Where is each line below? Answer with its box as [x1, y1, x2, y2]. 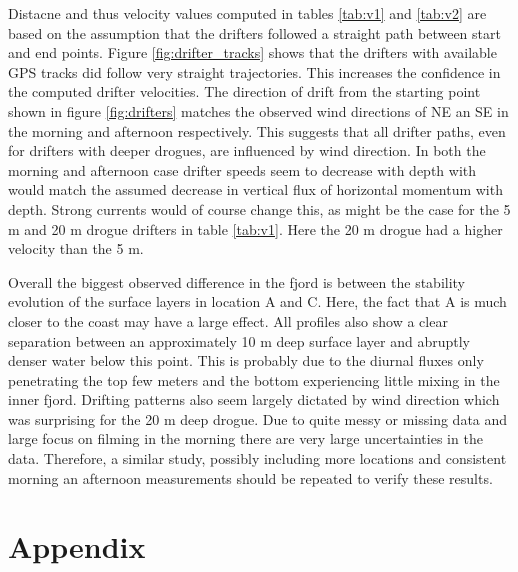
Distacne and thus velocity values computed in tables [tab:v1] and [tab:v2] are [8, 3, 487, 23]
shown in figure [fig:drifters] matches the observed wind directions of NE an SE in [8, 100, 509, 121]
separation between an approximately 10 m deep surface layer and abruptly [8, 330, 470, 351]
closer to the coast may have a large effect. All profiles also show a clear [8, 310, 448, 331]
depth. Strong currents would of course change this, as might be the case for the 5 [8, 198, 511, 219]
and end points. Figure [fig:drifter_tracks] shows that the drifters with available [8, 42, 497, 63]
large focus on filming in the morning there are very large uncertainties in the [8, 428, 483, 449]
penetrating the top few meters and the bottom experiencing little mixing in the [8, 369, 500, 390]
